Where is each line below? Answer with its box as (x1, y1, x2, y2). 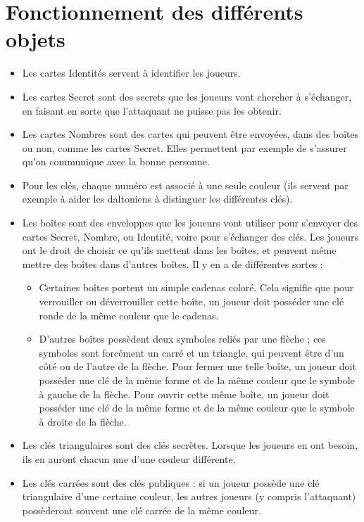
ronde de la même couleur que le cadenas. (39, 307, 219, 322)
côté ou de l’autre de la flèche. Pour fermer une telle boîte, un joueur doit (39, 359, 356, 374)
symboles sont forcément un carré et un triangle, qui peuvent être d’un (39, 345, 344, 359)
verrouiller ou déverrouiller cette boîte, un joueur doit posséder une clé (39, 294, 344, 309)
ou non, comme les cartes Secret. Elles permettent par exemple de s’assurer (22, 140, 347, 155)
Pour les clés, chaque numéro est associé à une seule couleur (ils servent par (22, 177, 349, 192)
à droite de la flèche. (39, 414, 127, 428)
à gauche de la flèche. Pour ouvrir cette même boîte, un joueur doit (39, 386, 330, 401)
